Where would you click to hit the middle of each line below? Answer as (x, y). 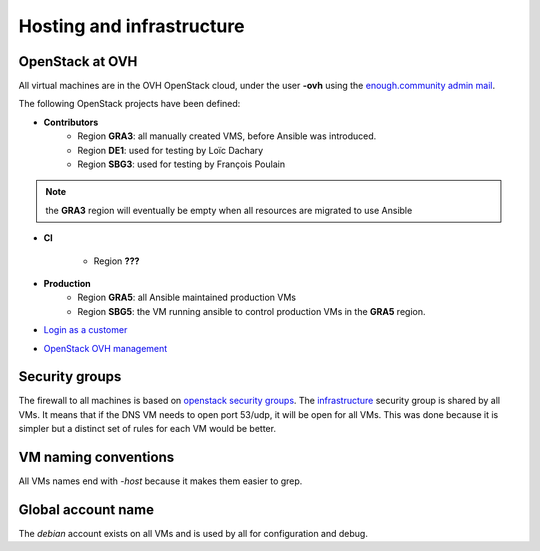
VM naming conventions (96, 457)
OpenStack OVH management (105, 348)
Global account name (86, 509)
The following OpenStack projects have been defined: (129, 104)
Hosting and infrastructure (131, 26)
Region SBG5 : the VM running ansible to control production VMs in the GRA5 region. (251, 311)
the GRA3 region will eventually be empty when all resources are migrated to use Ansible (229, 210)
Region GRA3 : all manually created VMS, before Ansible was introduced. (227, 136)
